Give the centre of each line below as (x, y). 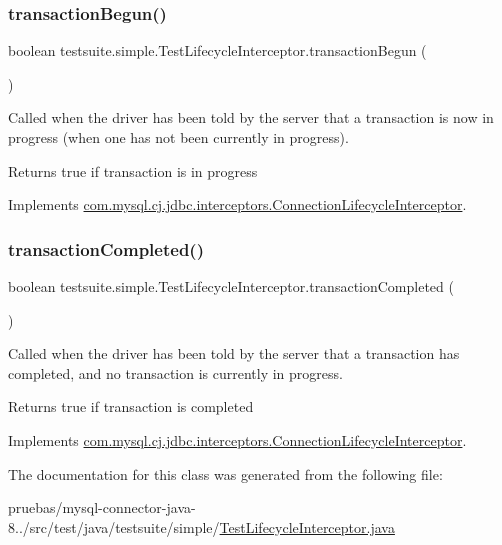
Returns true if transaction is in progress (133, 170)
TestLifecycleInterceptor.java (307, 526)
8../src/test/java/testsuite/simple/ (114, 526)
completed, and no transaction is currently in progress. (175, 372)
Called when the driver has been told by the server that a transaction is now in (251, 117)
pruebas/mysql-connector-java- (102, 507)
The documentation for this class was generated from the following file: (225, 473)
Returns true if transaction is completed (131, 406)
